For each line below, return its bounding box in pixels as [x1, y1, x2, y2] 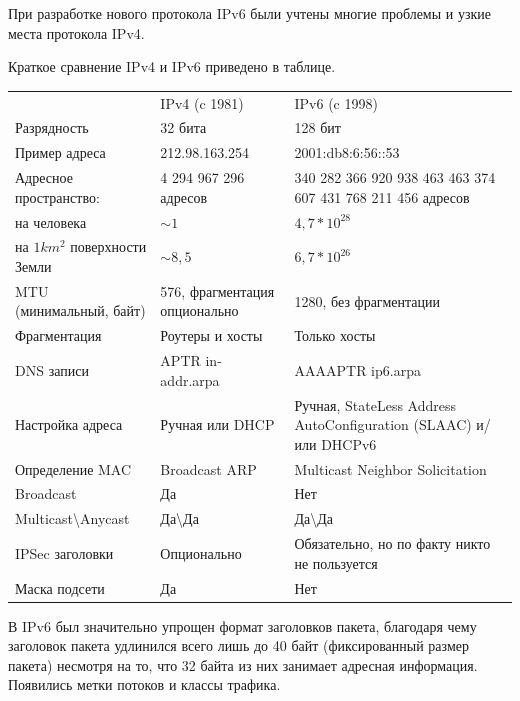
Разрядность [15, 117, 89, 138]
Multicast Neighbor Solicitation [294, 458, 487, 479]
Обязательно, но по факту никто [294, 533, 491, 554]
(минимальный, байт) [15, 300, 146, 321]
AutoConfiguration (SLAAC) [294, 414, 472, 435]
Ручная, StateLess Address [294, 394, 456, 415]
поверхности [70, 236, 147, 257]
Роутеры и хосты [160, 325, 263, 346]
